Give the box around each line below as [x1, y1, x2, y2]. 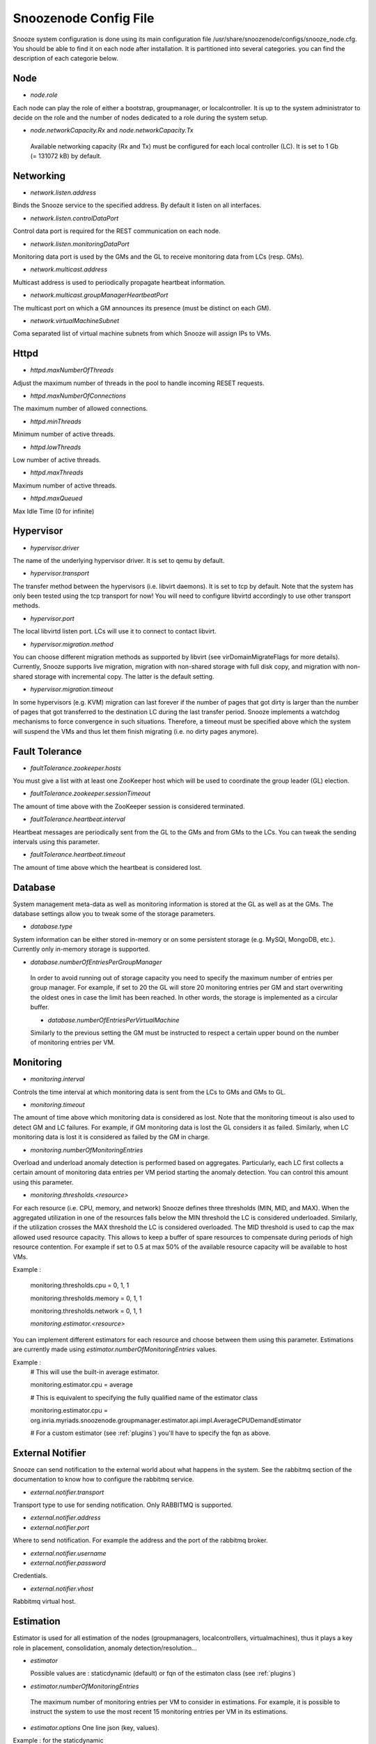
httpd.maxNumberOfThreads [30, 366, 114, 375]
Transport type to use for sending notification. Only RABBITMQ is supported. [13, 1501, 233, 1510]
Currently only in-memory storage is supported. [13, 945, 150, 954]
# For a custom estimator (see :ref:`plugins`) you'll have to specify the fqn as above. [30, 1429, 271, 1437]
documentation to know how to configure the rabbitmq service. [13, 1475, 194, 1484]
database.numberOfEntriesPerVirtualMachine [47, 1016, 180, 1024]
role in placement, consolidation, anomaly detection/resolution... [13, 1644, 198, 1652]
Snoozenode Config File [13, 10, 155, 26]
